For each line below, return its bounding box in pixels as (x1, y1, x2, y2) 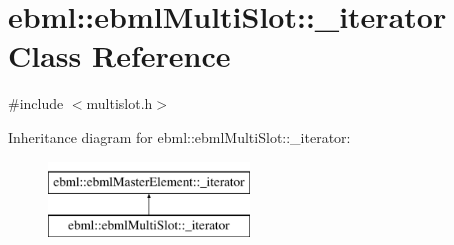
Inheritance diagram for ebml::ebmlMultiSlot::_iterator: (8, 126, 351, 147)
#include (8, 93, 64, 114)
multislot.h (86, 93, 153, 114)
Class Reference (8, 35, 231, 76)
